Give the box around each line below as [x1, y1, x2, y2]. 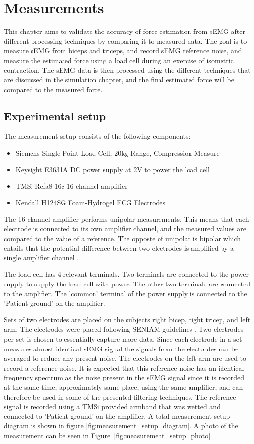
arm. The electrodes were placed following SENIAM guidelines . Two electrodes [4, 324, 244, 334]
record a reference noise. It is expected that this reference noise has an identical [4, 362, 244, 373]
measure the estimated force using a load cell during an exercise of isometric [4, 55, 234, 65]
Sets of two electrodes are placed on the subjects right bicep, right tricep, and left [4, 314, 251, 324]
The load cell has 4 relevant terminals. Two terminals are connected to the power [4, 269, 249, 279]
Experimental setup [4, 108, 106, 123]
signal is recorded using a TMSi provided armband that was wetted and [4, 401, 221, 412]
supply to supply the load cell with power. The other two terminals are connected [4, 279, 251, 289]
